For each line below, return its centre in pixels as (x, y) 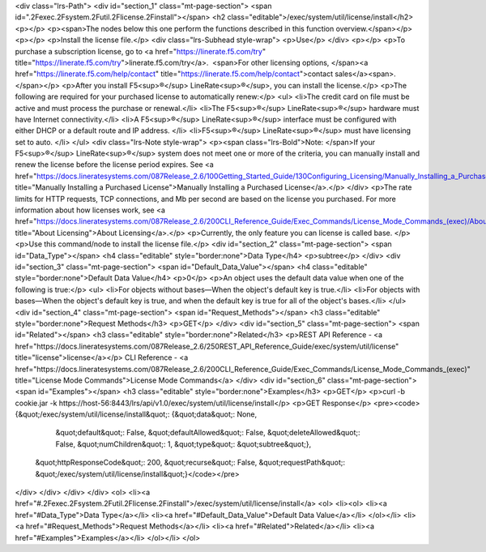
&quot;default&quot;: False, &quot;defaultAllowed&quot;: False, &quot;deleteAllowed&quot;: (208, 433)
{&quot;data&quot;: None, (214, 414)
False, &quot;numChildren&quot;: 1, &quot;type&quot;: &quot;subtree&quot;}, (183, 444)
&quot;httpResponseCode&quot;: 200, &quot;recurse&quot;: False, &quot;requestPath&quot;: (190, 463)
